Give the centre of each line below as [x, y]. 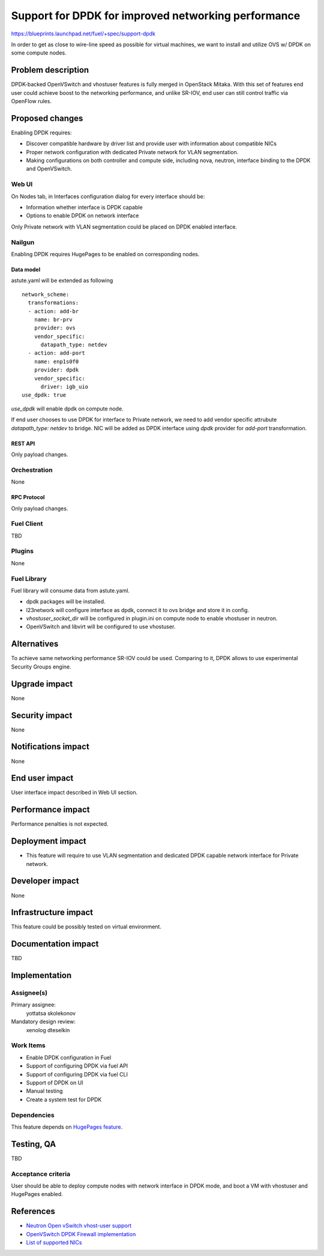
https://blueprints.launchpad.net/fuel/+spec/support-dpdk [83, 34]
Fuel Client [27, 524]
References [33, 1211]
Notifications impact [50, 747]
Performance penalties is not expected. [60, 824]
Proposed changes [47, 118]
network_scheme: [46, 294]
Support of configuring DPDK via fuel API [77, 1066]
